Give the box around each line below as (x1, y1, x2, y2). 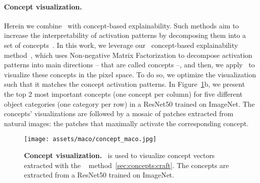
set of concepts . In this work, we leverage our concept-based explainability (4, 39, 238, 50)
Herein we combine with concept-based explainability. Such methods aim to (4, 20, 239, 30)
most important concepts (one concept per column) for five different (34, 88, 243, 99)
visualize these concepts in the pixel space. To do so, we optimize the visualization (4, 69, 256, 79)
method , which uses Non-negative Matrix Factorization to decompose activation (4, 49, 252, 60)
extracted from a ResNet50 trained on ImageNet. (24, 170, 174, 180)
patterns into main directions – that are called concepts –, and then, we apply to (4, 59, 255, 70)
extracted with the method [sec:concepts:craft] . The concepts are (24, 160, 229, 170)
